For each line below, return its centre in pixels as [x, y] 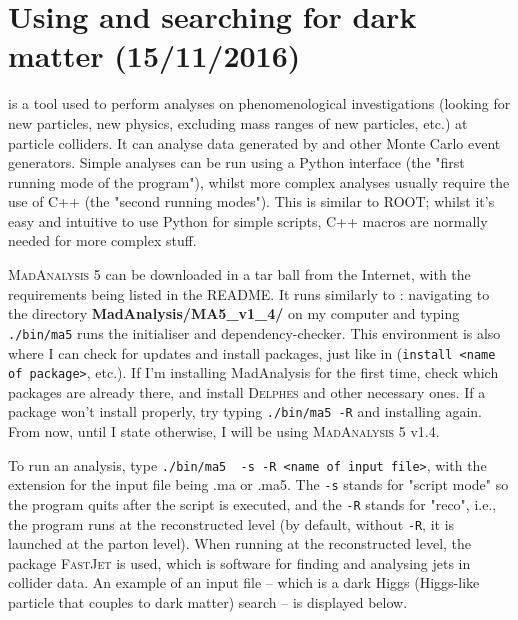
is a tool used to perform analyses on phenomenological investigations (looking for [259, 103]
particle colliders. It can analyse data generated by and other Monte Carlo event [254, 142]
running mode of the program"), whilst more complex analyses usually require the [259, 181]
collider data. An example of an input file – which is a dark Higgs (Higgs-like [244, 582]
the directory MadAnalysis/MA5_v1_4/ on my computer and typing [234, 313]
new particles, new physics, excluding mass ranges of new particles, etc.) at [238, 122]
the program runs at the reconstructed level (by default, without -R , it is [231, 523]
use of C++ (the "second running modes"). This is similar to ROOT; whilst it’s [251, 201]
